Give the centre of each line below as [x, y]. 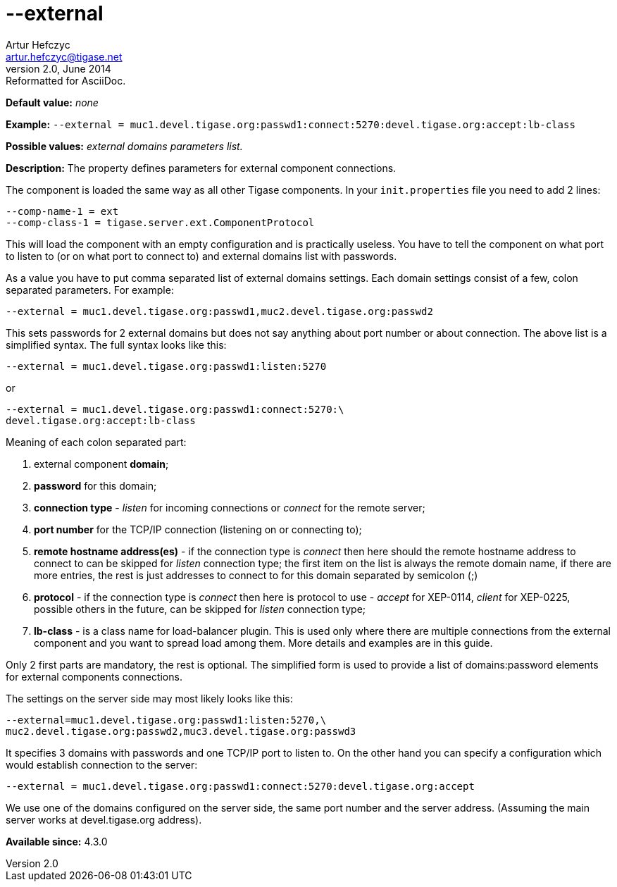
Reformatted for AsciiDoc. [66, 80]
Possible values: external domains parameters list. [124, 146]
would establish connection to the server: [102, 764]
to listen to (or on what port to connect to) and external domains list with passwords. [201, 256]
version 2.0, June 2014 [58, 68]
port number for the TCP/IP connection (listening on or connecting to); [198, 529]
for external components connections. [94, 676]
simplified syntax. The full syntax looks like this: [116, 345]
